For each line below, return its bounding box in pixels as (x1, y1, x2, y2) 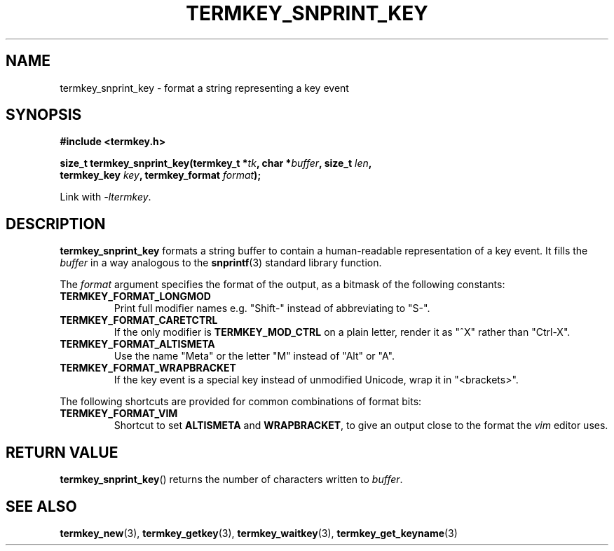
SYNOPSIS (6, 106, 82, 124)
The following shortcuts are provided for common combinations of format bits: (60, 395, 422, 408)
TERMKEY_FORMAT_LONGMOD (60, 290, 211, 303)
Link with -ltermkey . (60, 191, 151, 203)
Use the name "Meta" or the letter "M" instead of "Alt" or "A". (114, 350, 395, 362)
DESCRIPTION (6, 215, 106, 233)
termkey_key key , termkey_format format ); (60, 169, 261, 182)
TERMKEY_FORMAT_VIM (60, 407, 178, 420)
